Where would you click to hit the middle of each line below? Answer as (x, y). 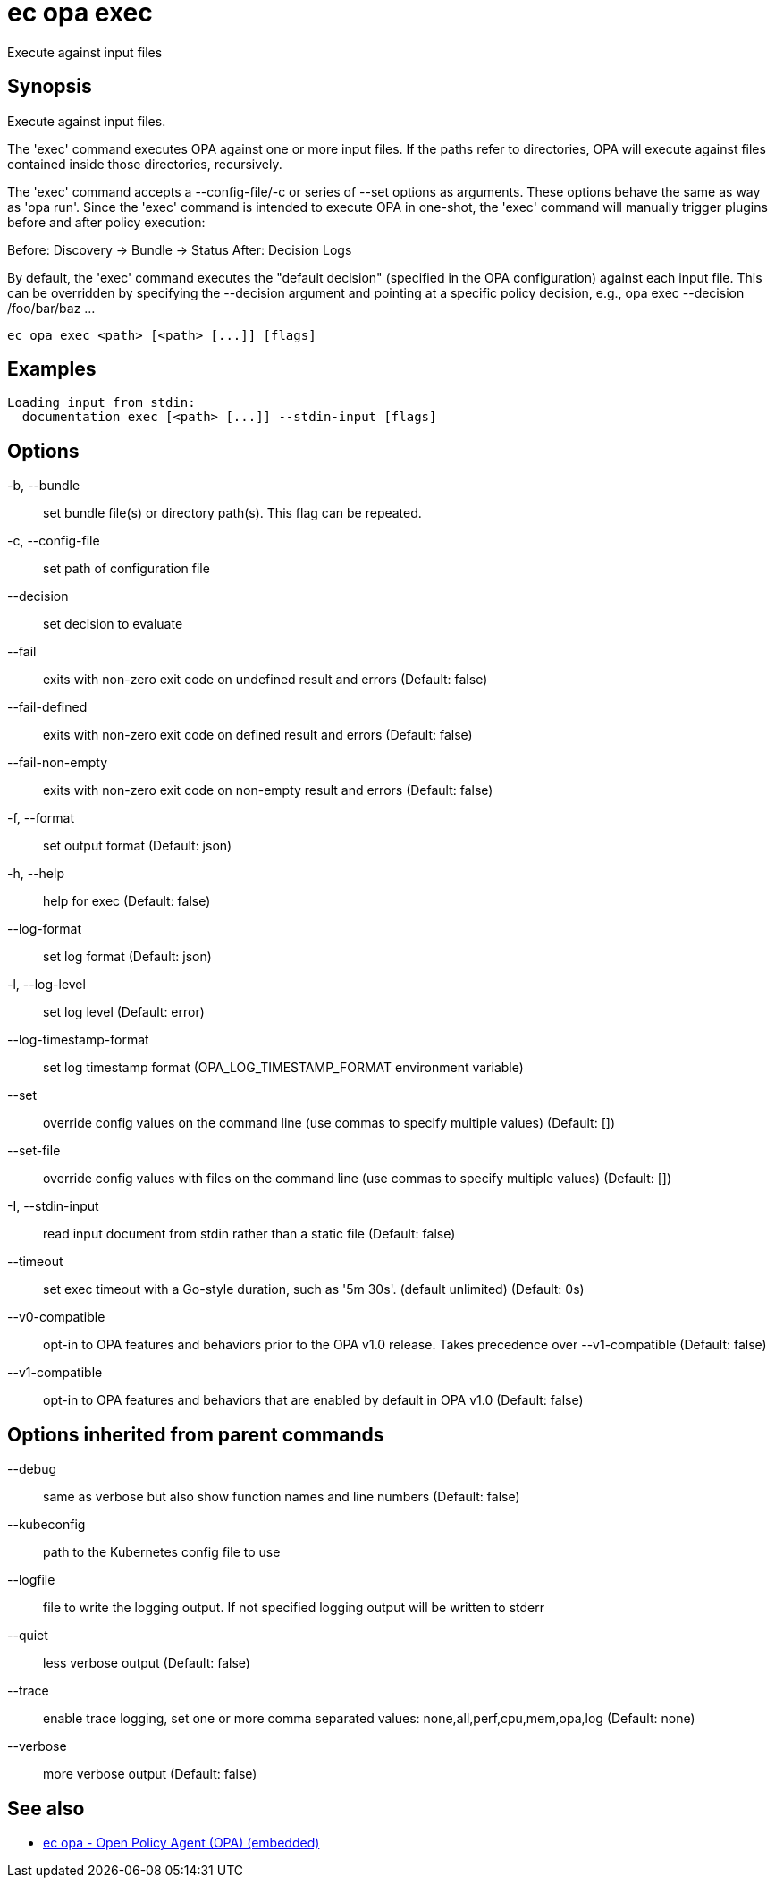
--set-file (34, 1151)
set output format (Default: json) (138, 846)
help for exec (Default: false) (127, 901)
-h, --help (36, 874)
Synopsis (50, 87)
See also (46, 1808)
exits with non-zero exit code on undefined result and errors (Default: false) (265, 680)
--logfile (31, 1580)
